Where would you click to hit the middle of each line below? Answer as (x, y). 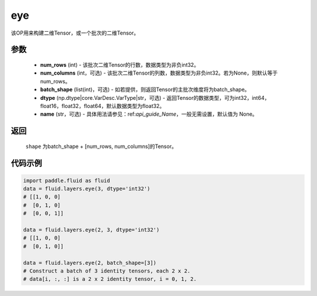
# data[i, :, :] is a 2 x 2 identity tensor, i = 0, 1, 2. (110, 279)
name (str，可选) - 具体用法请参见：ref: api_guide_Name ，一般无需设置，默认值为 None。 (149, 114)
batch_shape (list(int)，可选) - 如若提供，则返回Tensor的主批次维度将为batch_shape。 (145, 90)
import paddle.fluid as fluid (67, 180)
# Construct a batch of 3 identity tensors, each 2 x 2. (107, 271)
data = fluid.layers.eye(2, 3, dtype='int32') (91, 230)
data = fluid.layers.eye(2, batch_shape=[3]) (90, 263)
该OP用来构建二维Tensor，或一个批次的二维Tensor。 (75, 33)
